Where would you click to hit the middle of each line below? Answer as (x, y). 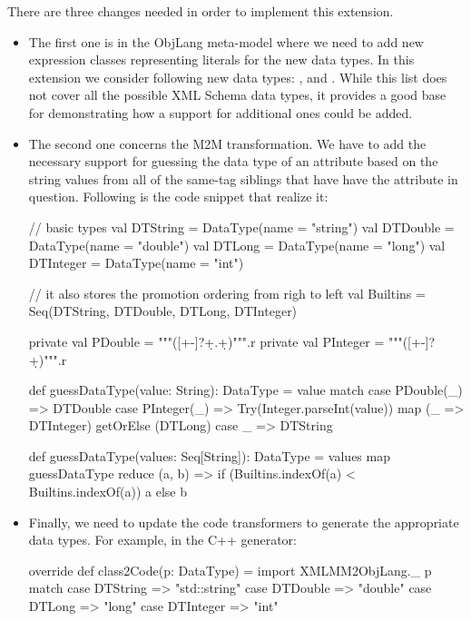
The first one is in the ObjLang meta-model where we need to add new (226, 41)
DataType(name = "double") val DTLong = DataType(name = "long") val (237, 245)
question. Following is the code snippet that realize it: (178, 197)
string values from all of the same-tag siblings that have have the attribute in (243, 178)
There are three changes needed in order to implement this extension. (201, 11)
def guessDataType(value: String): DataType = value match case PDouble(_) (245, 390)
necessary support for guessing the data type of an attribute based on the (233, 161)
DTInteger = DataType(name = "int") (136, 263)
